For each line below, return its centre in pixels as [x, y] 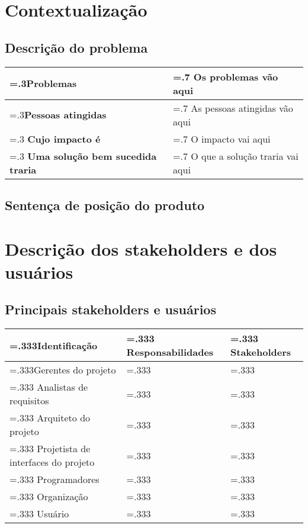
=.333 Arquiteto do [50, 418]
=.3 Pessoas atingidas [58, 115]
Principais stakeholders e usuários [110, 309]
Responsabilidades [170, 352]
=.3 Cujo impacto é [55, 139]
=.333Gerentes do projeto [63, 370]
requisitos [29, 401]
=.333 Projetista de [50, 449]
